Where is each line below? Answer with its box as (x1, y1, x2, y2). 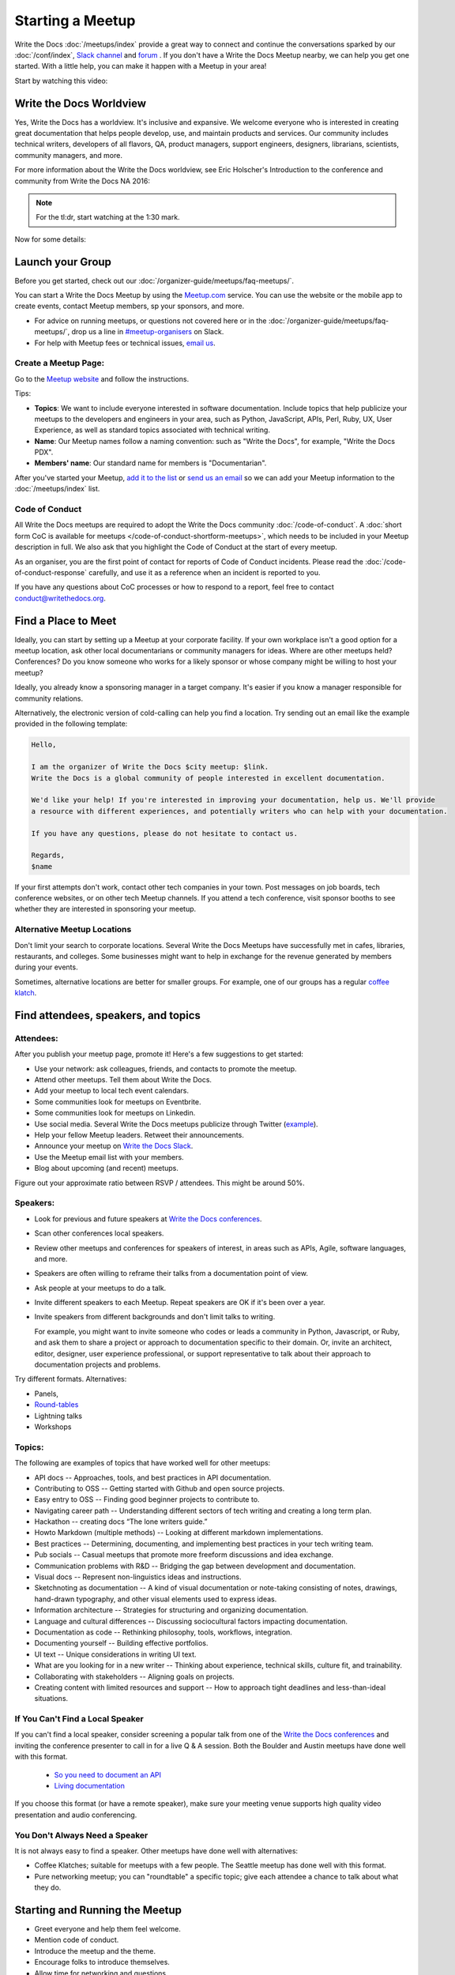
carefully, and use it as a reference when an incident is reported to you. (88, 567, 321, 577)
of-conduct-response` (14, 567, 87, 577)
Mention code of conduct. (34, 1935, 119, 1945)
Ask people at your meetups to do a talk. (34, 1283, 167, 1292)
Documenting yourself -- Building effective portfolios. (34, 1638, 209, 1648)
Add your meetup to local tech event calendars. (34, 1086, 190, 1096)
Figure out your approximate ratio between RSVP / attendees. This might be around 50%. (14, 1178, 305, 1187)
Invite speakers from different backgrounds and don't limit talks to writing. (34, 1312, 276, 1322)
